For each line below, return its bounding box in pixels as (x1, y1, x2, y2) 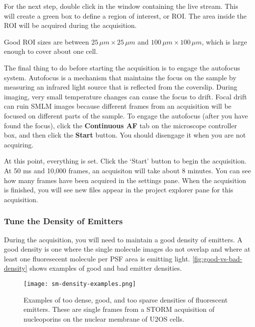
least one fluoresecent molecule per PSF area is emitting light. (4, 253, 190, 263)
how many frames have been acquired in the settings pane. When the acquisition (4, 175, 246, 185)
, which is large (202, 36, 247, 47)
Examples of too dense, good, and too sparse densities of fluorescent (24, 294, 228, 304)
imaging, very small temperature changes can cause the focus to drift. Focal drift (4, 91, 247, 101)
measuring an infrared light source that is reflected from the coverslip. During (4, 82, 237, 92)
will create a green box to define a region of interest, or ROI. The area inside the (4, 10, 247, 21)
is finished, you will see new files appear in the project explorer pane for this (4, 185, 233, 195)
